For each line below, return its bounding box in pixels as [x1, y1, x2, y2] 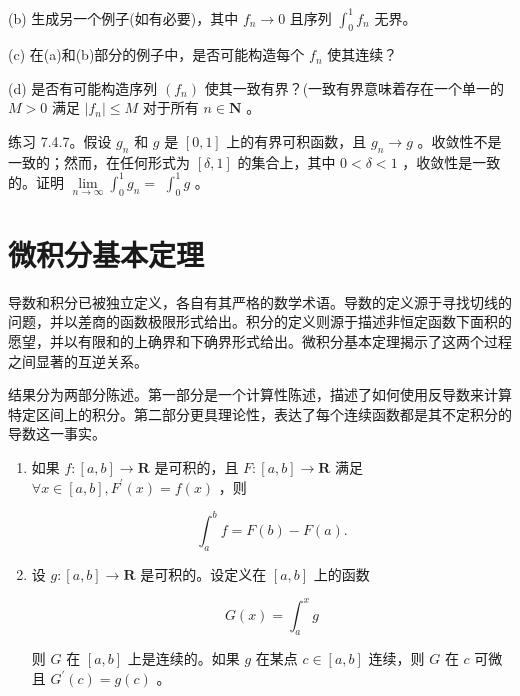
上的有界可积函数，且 [226, 131, 367, 152]
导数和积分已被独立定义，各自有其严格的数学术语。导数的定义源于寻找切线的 [8, 291, 512, 312]
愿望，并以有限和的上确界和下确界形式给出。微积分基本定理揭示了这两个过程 [8, 331, 512, 352]
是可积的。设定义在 [140, 563, 267, 584]
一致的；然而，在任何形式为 [8, 151, 190, 172]
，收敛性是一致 [402, 151, 501, 172]
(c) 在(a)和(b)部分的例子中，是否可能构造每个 [8, 44, 305, 65]
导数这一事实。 [8, 423, 106, 444]
